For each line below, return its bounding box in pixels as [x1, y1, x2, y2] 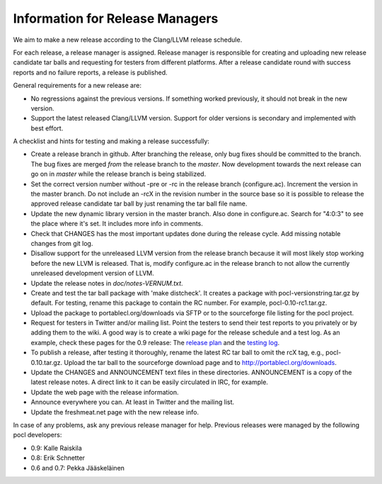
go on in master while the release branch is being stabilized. [30, 170, 207, 179]
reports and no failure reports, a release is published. [13, 68, 168, 77]
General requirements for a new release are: [13, 81, 141, 90]
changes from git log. [30, 239, 93, 247]
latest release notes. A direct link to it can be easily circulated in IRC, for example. [30, 378, 269, 386]
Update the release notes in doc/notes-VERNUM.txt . [30, 278, 183, 287]
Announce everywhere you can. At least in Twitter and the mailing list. [30, 398, 235, 407]
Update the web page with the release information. [30, 388, 180, 396]
